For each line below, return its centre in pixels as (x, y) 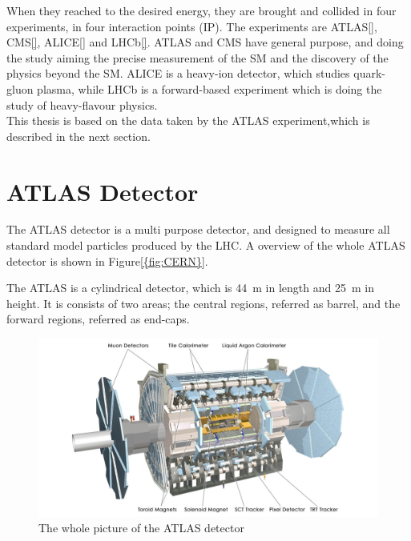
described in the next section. (79, 136)
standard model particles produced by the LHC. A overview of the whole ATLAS (206, 245)
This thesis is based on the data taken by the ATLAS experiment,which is (188, 120)
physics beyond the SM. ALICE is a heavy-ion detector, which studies (178, 73)
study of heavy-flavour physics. (82, 104)
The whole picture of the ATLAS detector (141, 528)
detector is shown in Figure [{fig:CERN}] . (107, 260)
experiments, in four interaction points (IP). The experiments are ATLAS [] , (192, 26)
